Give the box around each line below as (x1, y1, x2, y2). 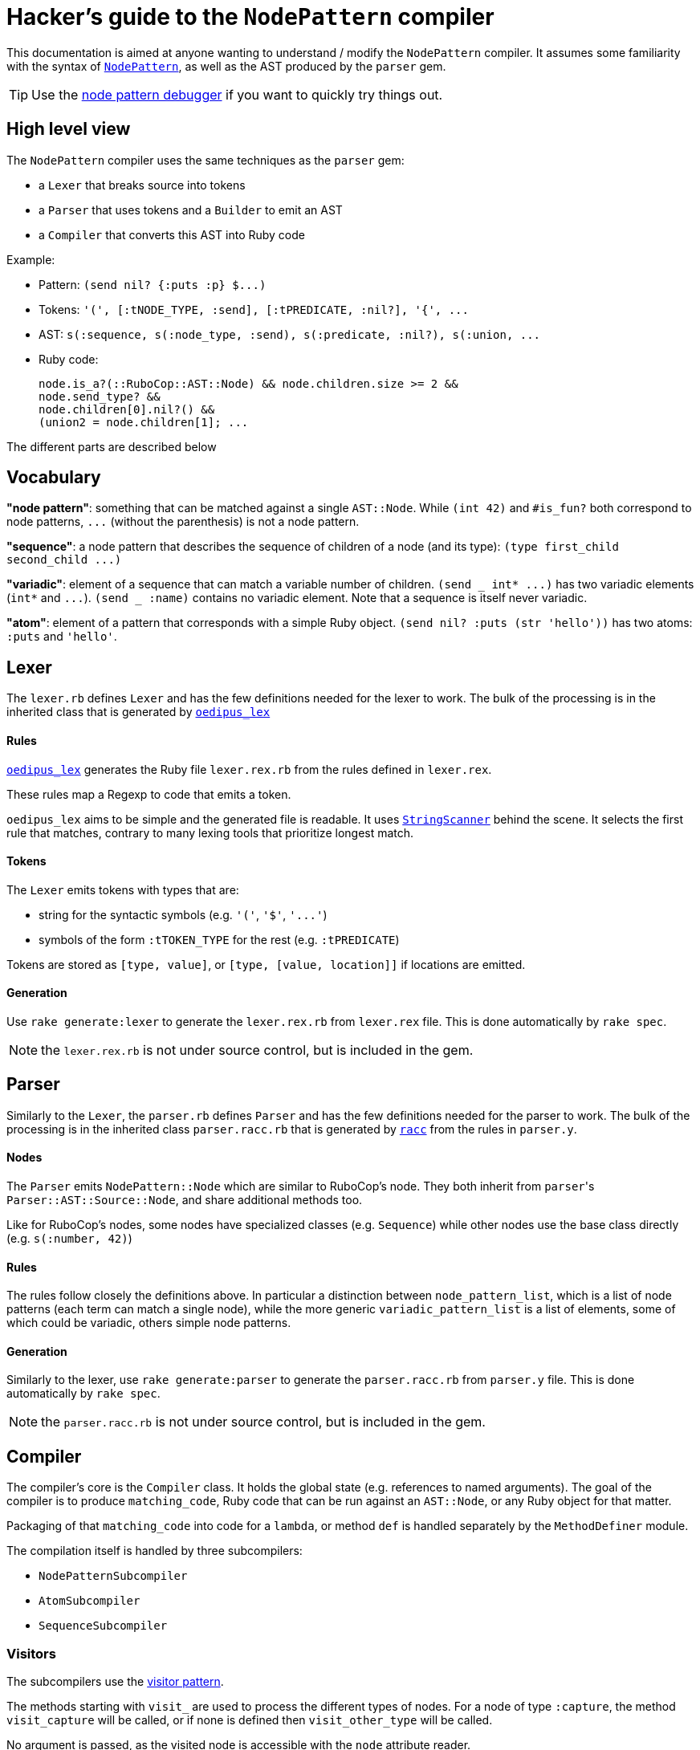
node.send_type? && (39, 389, 161, 403)
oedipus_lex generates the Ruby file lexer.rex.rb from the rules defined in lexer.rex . (6, 762, 492, 776)
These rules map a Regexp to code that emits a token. (6, 787, 291, 801)
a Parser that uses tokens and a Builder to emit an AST (39, 202, 343, 217)
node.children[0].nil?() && (39, 402, 215, 416)
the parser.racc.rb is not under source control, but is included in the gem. (41, 1414, 486, 1431)
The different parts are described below (6, 439, 217, 454)
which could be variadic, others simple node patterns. (6, 1316, 291, 1330)
